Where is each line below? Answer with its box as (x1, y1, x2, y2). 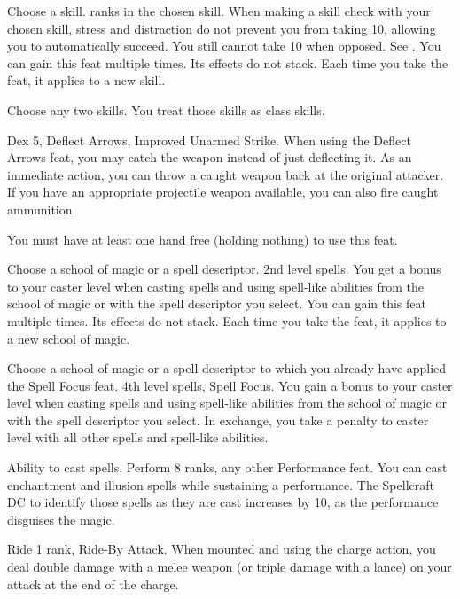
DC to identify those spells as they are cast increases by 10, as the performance (7, 493, 439, 511)
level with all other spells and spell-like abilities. (7, 428, 269, 447)
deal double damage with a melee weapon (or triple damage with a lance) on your (7, 557, 452, 576)
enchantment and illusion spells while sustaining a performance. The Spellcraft (7, 475, 434, 494)
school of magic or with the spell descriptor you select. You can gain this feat (7, 294, 426, 313)
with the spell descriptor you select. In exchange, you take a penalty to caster (7, 410, 429, 429)
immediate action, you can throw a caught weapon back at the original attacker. (7, 165, 444, 183)
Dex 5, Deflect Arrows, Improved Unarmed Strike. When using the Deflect (7, 130, 411, 149)
